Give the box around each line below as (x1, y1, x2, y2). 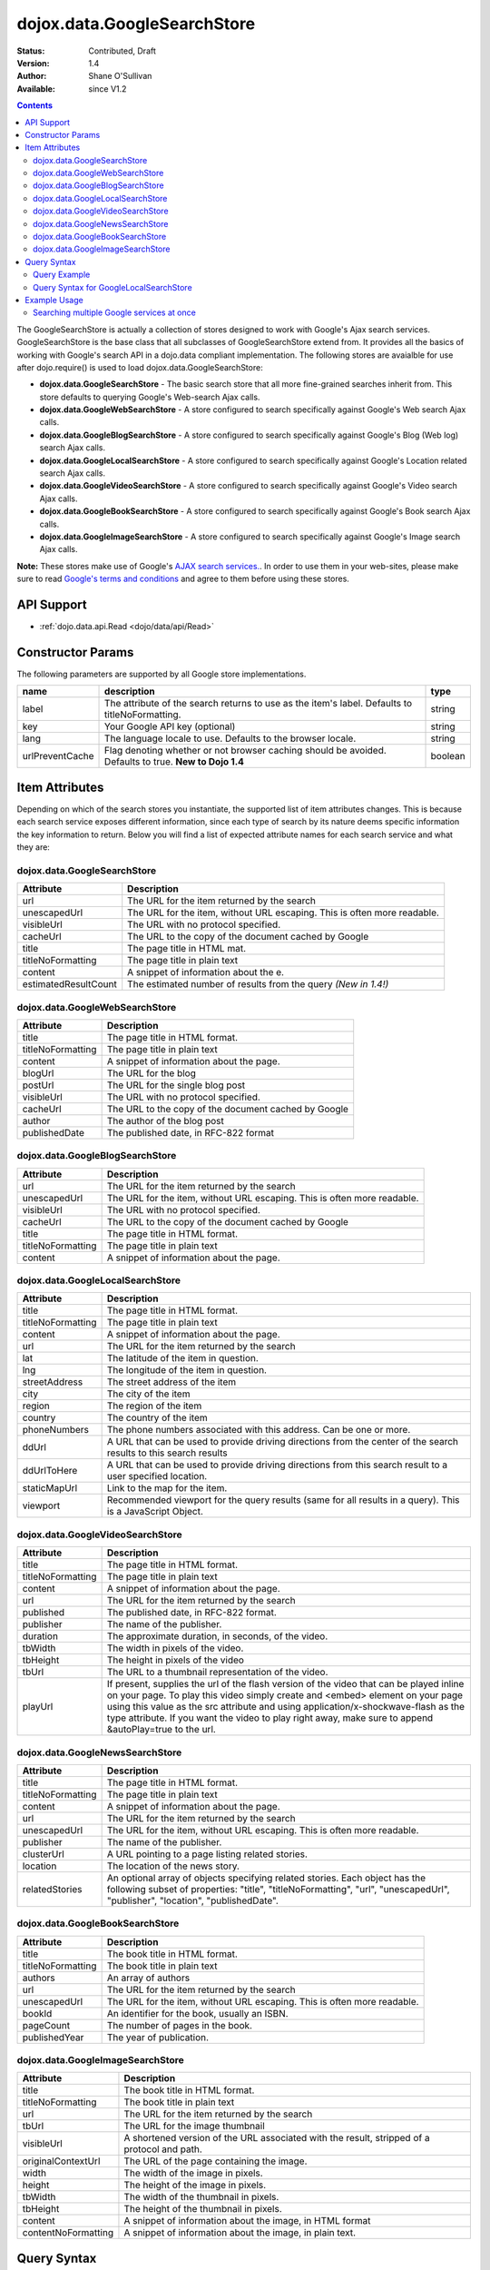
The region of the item (106, 1399, 202, 1412)
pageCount (22, 2018, 71, 2031)
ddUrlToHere (22, 1465, 78, 1477)
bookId (22, 2007, 53, 2019)
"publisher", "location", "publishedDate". (106, 1894, 279, 1907)
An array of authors (106, 1971, 191, 1984)
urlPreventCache (22, 750, 94, 763)
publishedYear (22, 2030, 84, 2043)
